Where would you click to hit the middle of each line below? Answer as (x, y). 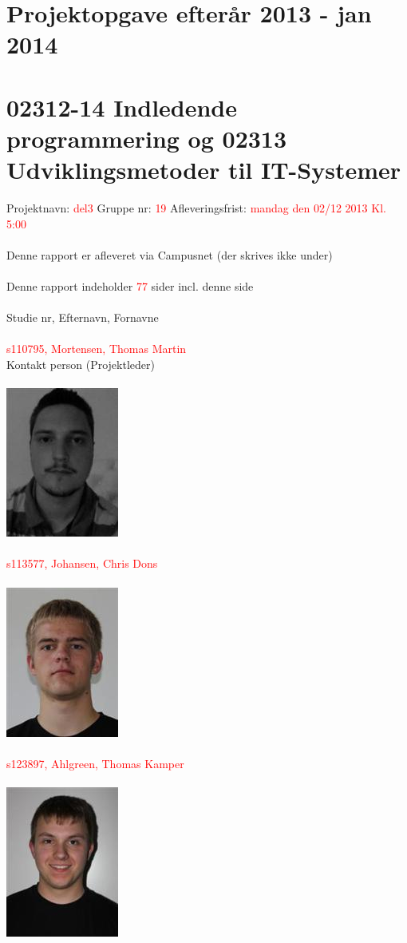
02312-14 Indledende (122, 107)
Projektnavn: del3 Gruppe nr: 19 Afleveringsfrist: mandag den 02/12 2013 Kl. (196, 208)
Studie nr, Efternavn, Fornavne (83, 317)
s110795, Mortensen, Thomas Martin (97, 349)
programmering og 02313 (147, 138)
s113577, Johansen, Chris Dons (82, 563)
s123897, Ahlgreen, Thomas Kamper (95, 763)
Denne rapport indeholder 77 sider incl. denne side (130, 286)
